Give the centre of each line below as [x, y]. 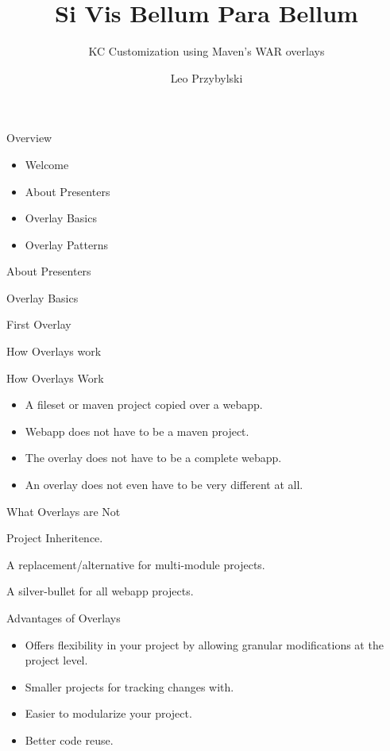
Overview [29, 138]
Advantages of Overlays [64, 618]
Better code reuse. [69, 739]
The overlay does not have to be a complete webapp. [153, 458]
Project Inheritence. [55, 538]
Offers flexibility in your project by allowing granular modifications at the [204, 644]
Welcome [47, 164]
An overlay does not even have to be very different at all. [164, 485]
